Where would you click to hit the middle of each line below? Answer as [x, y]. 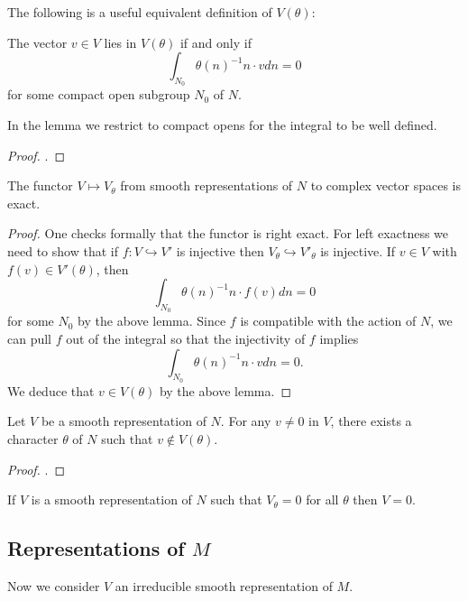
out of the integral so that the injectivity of [186, 338]
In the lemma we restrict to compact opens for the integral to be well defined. [222, 124]
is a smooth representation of [111, 499]
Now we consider [54, 585]
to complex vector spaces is [386, 185]
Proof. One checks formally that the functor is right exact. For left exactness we [228, 233]
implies [339, 338]
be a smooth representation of [124, 421]
